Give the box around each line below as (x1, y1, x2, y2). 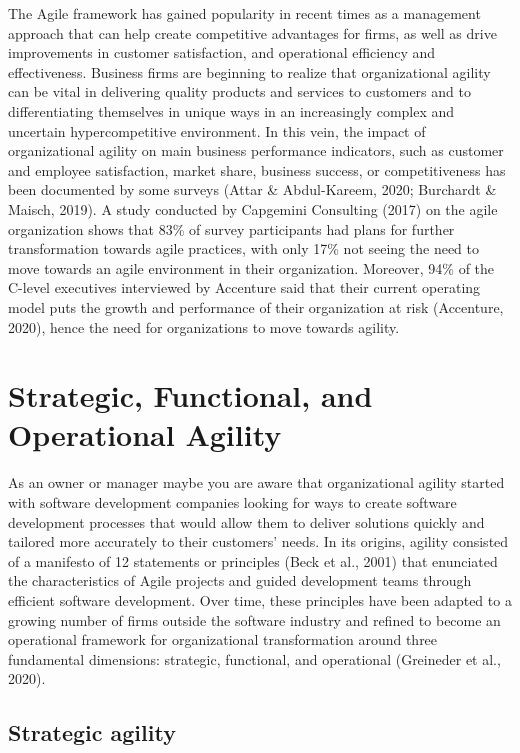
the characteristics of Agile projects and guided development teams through (8, 570, 472, 591)
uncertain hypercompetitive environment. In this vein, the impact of (8, 120, 426, 141)
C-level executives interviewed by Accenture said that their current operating (8, 277, 481, 298)
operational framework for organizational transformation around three (8, 629, 438, 650)
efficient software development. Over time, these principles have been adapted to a (8, 589, 512, 610)
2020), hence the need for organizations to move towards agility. (8, 316, 400, 337)
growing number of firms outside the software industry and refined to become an (8, 609, 501, 630)
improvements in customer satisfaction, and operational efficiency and (8, 42, 436, 63)
